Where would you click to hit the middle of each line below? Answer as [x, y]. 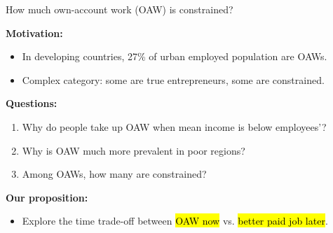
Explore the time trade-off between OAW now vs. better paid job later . [175, 221]
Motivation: [34, 33]
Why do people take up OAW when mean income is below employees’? [174, 126]
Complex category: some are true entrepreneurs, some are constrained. [173, 79]
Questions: [32, 103]
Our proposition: [47, 197]
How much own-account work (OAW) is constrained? [120, 9]
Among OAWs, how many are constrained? [114, 174]
